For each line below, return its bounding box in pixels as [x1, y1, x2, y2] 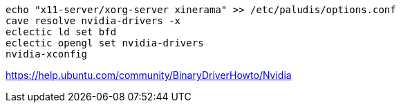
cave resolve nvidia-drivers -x [6, 15, 180, 26]
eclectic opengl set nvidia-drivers [6, 37, 204, 48]
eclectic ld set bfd [6, 26, 117, 37]
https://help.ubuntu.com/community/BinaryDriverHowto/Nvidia [6, 69, 292, 81]
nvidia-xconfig [6, 48, 88, 60]
